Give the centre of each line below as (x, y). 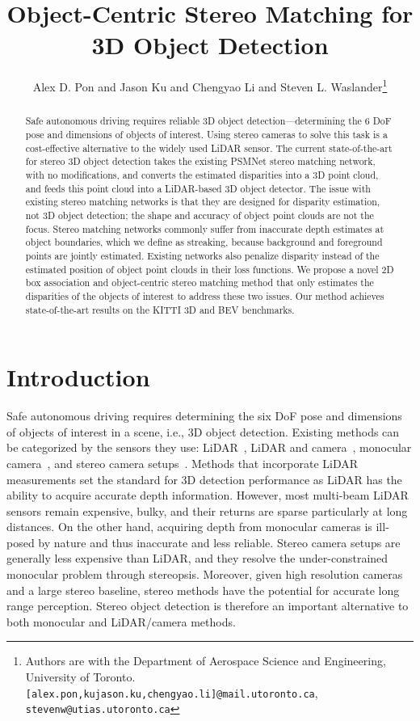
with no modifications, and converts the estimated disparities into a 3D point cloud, (202, 174)
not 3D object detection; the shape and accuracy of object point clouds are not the (199, 215)
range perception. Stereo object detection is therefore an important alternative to (208, 606)
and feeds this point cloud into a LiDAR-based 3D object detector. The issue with (198, 188)
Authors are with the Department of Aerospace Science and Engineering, (206, 661)
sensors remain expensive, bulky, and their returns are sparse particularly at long (207, 510)
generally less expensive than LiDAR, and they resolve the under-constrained (197, 558)
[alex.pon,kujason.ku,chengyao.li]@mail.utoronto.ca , (172, 692)
